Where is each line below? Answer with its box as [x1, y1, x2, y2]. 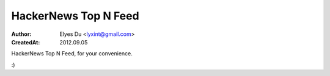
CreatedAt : [11, 38, 40, 46]
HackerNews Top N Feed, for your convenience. [11, 50, 133, 57]
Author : [11, 30, 32, 38]
